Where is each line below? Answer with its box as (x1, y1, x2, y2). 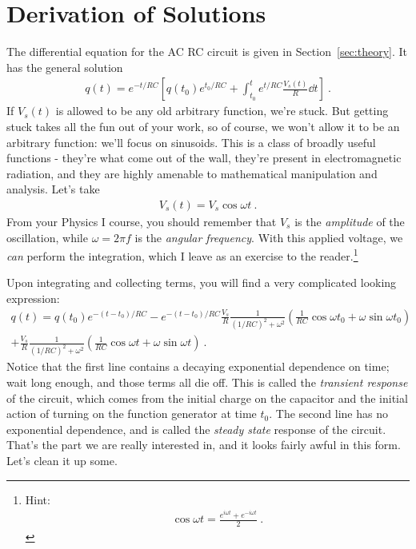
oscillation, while (6, 229, 88, 245)
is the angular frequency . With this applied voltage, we (134, 229, 403, 245)
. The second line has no (269, 405, 388, 422)
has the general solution (6, 58, 123, 75)
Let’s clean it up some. (6, 452, 118, 468)
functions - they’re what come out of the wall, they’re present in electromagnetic (6, 149, 402, 166)
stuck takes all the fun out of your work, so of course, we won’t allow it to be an (6, 117, 400, 134)
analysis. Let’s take (6, 181, 100, 197)
